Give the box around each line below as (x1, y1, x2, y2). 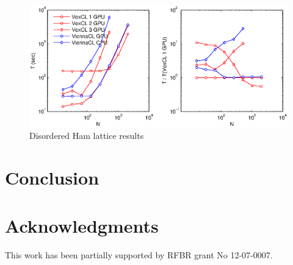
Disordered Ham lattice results (29, 129, 144, 142)
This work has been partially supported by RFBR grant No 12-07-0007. (5, 248, 273, 261)
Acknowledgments (5, 213, 159, 238)
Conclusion (5, 165, 99, 190)
